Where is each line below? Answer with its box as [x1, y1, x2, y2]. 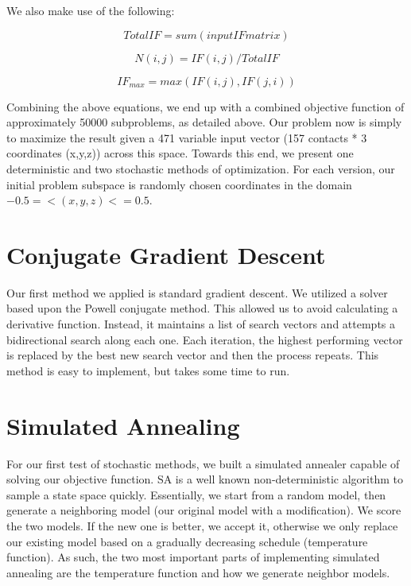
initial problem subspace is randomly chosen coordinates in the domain [6, 176, 352, 192]
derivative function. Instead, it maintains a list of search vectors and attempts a [6, 316, 396, 332]
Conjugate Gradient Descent [6, 238, 326, 270]
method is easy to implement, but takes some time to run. [6, 362, 290, 378]
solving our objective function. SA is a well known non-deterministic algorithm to [6, 471, 403, 487]
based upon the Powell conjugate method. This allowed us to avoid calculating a [6, 300, 398, 316]
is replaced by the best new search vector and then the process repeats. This [6, 347, 379, 363]
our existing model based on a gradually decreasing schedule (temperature [6, 533, 368, 549]
